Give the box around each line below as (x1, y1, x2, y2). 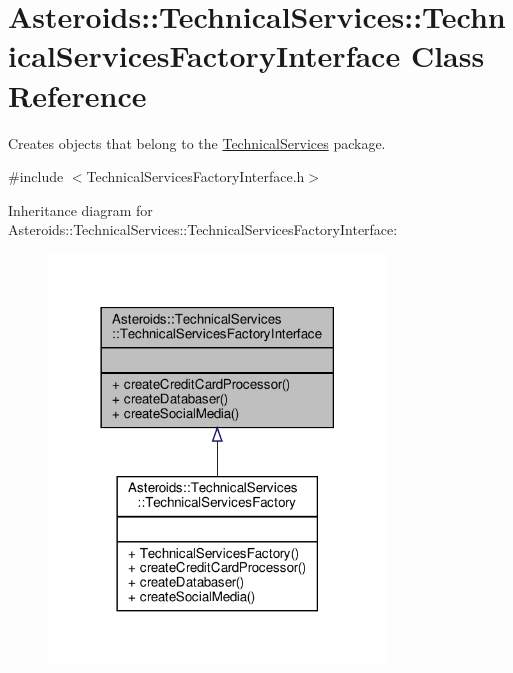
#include (8, 166, 64, 187)
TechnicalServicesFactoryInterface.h (86, 166, 305, 187)
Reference (8, 74, 147, 115)
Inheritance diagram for (8, 199, 153, 220)
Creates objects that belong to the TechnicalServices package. (8, 132, 386, 153)
